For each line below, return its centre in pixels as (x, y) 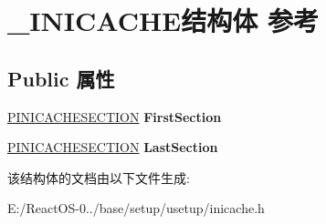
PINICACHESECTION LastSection (113, 147)
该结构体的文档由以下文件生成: (99, 177)
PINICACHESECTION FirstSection (115, 116)
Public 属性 (61, 78)
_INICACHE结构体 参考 (163, 20)
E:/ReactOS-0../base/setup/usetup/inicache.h (136, 208)
